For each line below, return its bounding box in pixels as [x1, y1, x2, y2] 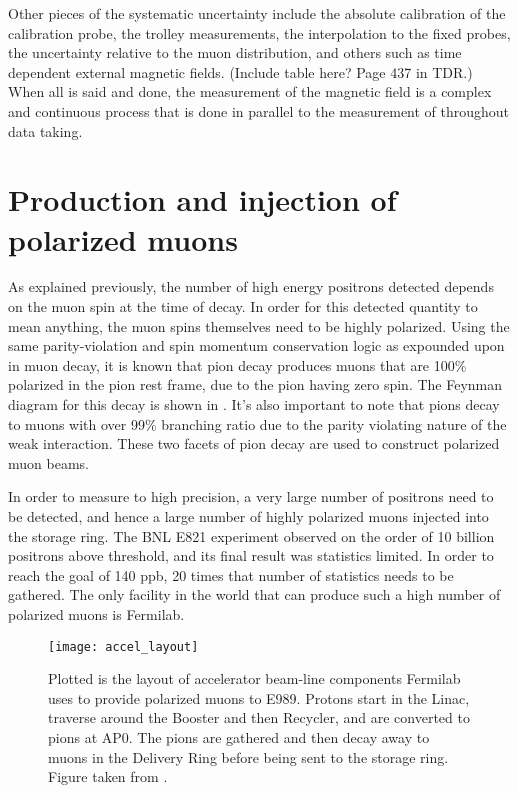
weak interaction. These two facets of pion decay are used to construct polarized [8, 433, 500, 454]
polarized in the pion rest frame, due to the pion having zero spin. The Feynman [8, 374, 503, 395]
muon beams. [8, 452, 89, 473]
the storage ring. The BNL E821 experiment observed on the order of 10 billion [8, 525, 495, 546]
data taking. [8, 120, 83, 141]
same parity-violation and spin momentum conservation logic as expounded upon [8, 335, 505, 356]
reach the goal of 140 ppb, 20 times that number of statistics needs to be [8, 564, 454, 585]
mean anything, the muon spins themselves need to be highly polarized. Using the [8, 315, 510, 336]
